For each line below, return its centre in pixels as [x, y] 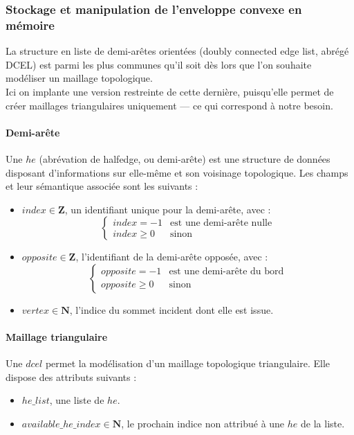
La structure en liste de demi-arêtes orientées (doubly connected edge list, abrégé [177, 51]
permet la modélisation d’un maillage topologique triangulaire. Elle [188, 363]
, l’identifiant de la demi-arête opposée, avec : [172, 257]
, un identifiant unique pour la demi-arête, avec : [168, 209]
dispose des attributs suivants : [71, 376]
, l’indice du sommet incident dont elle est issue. [171, 309]
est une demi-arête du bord [226, 272]
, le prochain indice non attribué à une [203, 424]
